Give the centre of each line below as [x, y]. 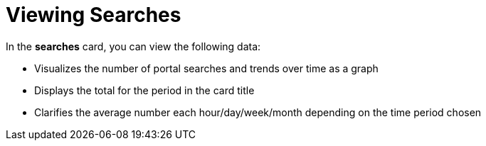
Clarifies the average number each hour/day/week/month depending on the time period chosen [258, 112]
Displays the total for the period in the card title [144, 90]
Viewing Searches [94, 15]
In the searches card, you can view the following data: [133, 46]
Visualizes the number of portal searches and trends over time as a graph [206, 68]
